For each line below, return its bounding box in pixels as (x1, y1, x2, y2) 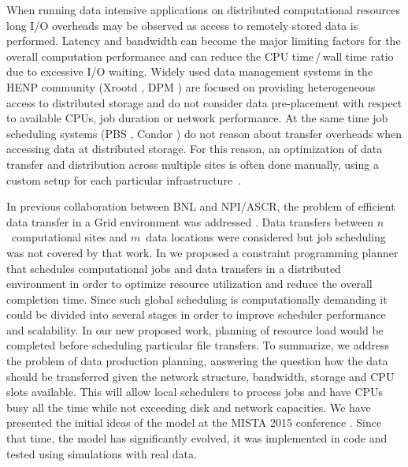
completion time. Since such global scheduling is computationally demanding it (6, 290, 388, 307)
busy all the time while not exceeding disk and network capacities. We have (6, 398, 371, 415)
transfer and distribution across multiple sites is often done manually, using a (6, 155, 379, 172)
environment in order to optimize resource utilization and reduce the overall (6, 275, 373, 292)
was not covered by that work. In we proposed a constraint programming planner (6, 244, 399, 260)
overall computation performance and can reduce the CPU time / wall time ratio (6, 47, 394, 64)
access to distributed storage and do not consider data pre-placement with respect (6, 94, 402, 110)
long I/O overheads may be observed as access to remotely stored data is (6, 17, 358, 33)
